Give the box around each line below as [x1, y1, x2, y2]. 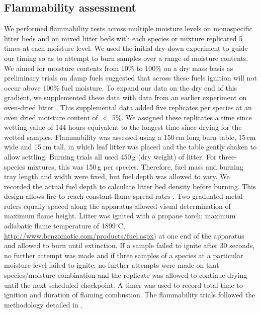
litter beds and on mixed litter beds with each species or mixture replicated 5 [4, 33, 243, 43]
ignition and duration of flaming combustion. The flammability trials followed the [4, 289, 255, 300]
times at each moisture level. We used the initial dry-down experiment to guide [4, 43, 248, 53]
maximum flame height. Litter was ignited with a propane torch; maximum [4, 210, 236, 221]
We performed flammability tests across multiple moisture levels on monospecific [4, 23, 252, 34]
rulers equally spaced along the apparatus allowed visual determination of [4, 200, 231, 211]
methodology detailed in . [4, 299, 83, 309]
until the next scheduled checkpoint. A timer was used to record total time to [4, 279, 243, 290]
